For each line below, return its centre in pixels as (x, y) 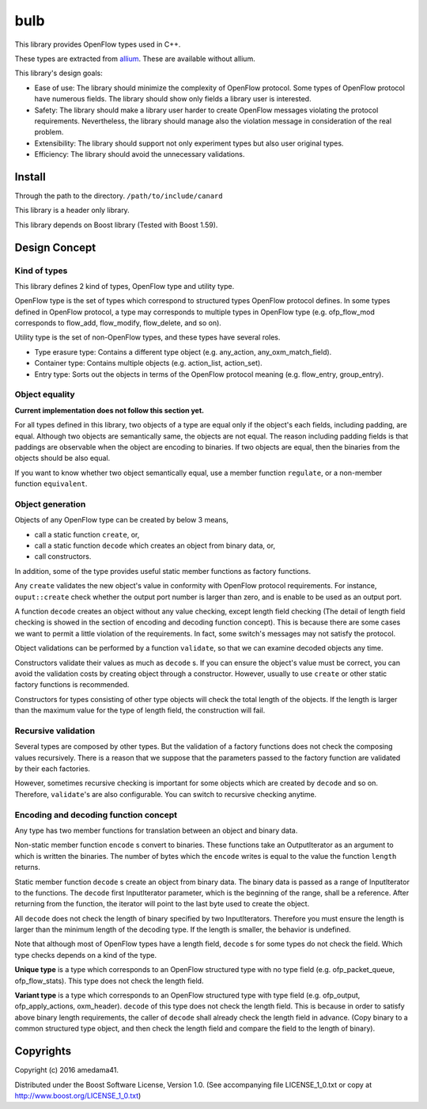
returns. (28, 868)
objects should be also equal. (62, 458)
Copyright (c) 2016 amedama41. (66, 1070)
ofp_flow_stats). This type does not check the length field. (109, 981)
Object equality (45, 394)
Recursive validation (55, 731)
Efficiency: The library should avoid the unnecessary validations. (140, 154)
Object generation (50, 504)
